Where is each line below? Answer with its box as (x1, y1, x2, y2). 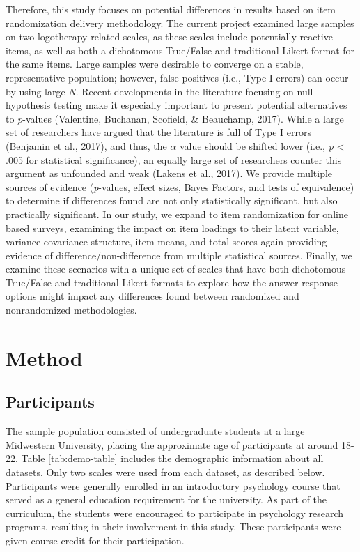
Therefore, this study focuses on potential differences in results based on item (6, 2, 336, 16)
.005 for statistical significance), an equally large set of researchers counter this (6, 152, 342, 167)
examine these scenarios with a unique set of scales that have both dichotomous (6, 261, 346, 276)
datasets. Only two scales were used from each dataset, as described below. (6, 465, 325, 480)
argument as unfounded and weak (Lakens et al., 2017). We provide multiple (6, 166, 333, 181)
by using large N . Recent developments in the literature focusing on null (6, 84, 313, 98)
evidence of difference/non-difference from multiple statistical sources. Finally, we (6, 247, 352, 262)
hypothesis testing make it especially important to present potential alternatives (6, 98, 347, 112)
